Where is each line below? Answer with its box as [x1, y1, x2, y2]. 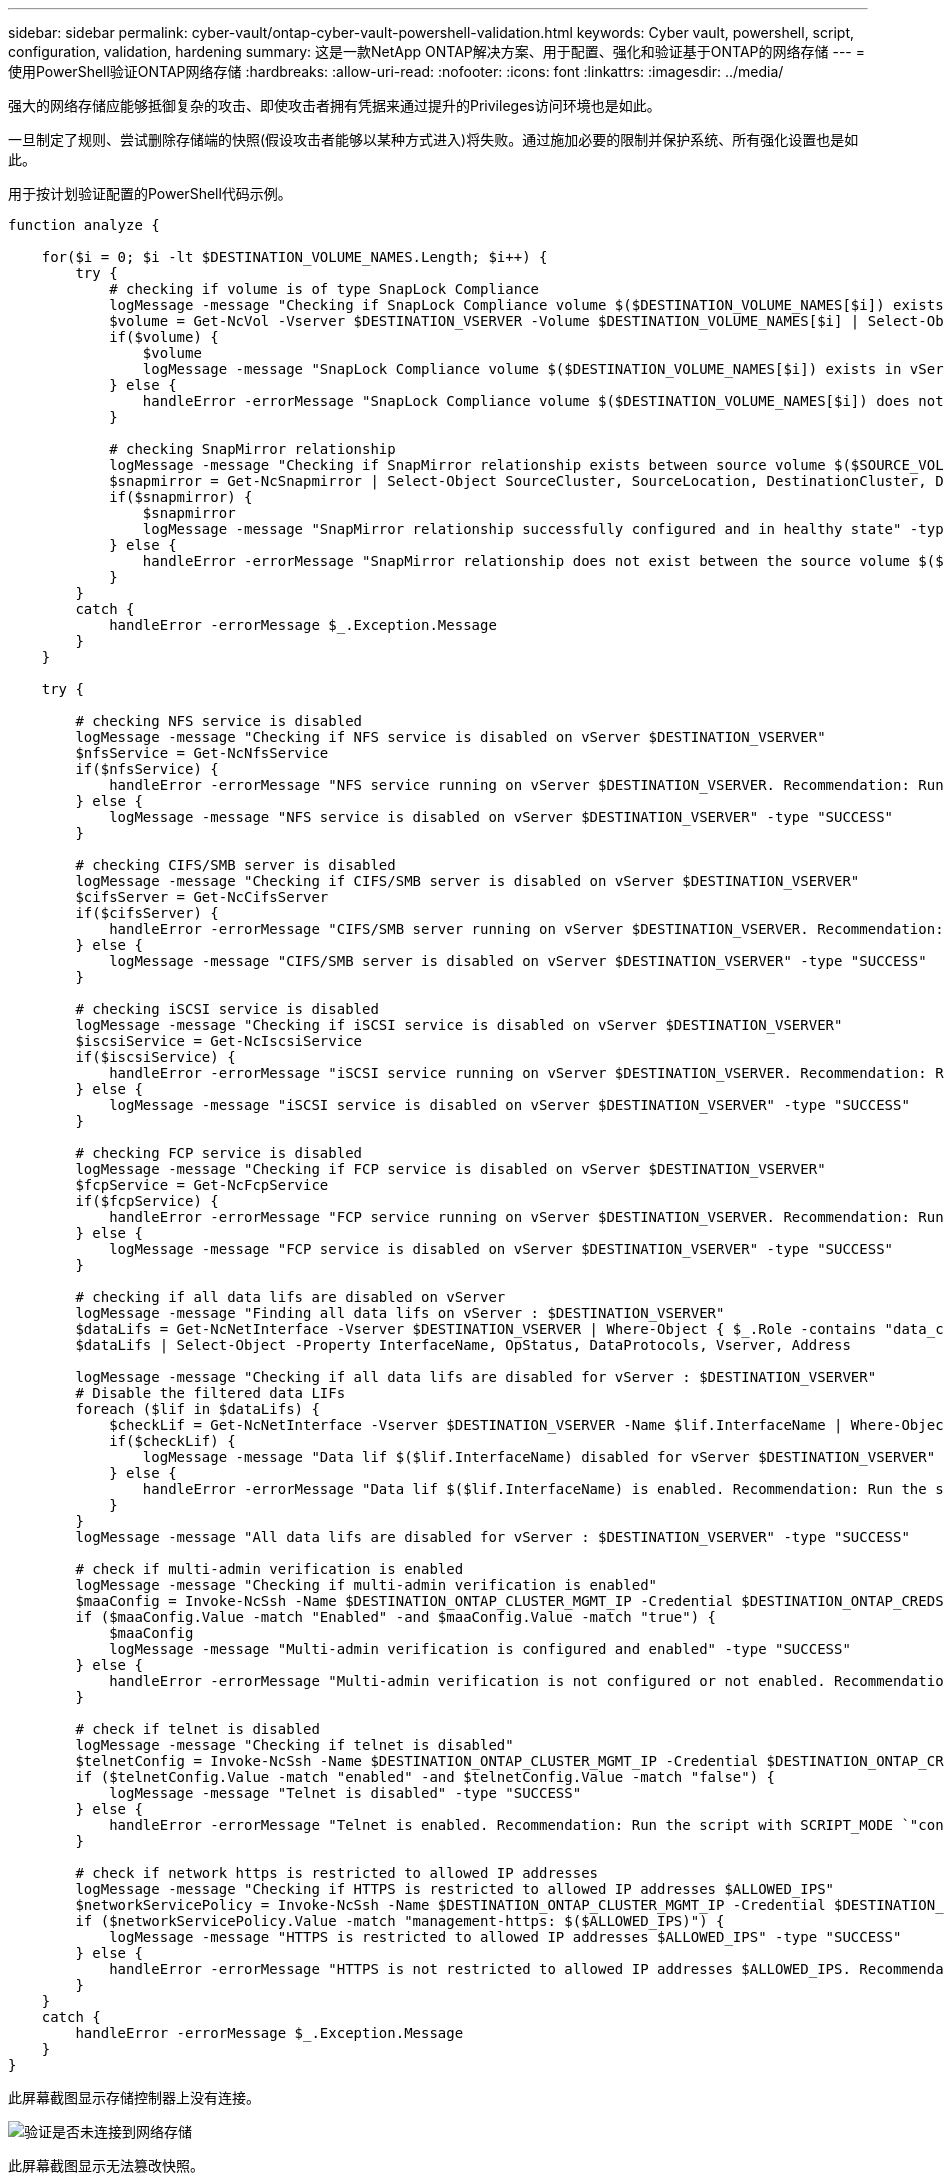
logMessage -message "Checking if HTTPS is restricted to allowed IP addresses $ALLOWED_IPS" [75, 1881, 835, 1897]
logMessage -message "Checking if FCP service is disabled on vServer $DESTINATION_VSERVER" [75, 1161, 826, 1177]
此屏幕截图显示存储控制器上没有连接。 [8, 2089, 260, 2106]
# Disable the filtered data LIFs [75, 1385, 346, 1401]
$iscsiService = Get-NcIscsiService [75, 1033, 363, 1049]
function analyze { [8, 217, 160, 233]
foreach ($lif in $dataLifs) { [75, 1401, 320, 1417]
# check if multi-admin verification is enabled [75, 1561, 464, 1577]
